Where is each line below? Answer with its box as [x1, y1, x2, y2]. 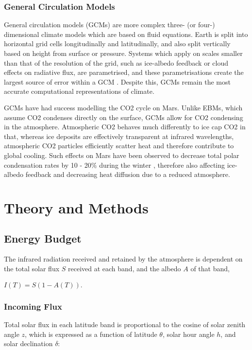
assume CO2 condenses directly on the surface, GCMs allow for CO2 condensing [4, 112, 243, 122]
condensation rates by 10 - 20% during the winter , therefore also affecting [4, 159, 225, 170]
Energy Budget [4, 231, 82, 246]
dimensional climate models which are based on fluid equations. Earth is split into [4, 29, 248, 39]
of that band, [190, 263, 230, 273]
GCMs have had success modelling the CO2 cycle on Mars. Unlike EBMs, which [4, 102, 243, 112]
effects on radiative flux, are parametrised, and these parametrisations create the [4, 67, 244, 77]
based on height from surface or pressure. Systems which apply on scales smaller [4, 48, 243, 58]
